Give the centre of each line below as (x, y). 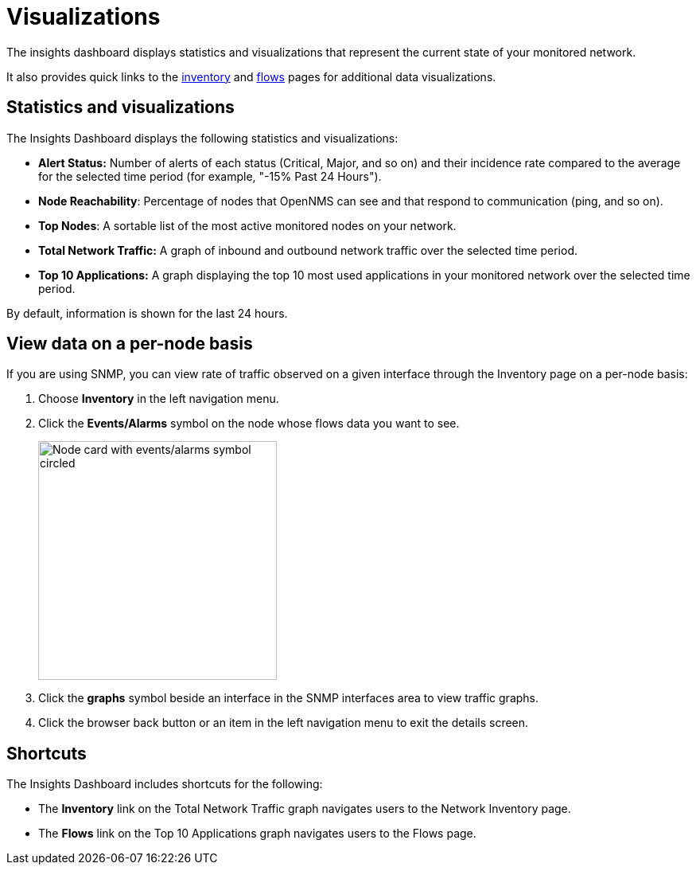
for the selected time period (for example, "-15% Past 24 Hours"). (210, 176)
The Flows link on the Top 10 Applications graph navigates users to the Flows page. (257, 834)
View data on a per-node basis (130, 344)
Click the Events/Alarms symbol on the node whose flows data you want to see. (249, 424)
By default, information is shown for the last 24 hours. (147, 313)
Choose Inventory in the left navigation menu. (159, 399)
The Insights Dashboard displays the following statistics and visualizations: (202, 138)
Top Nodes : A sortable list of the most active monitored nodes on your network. (247, 225)
